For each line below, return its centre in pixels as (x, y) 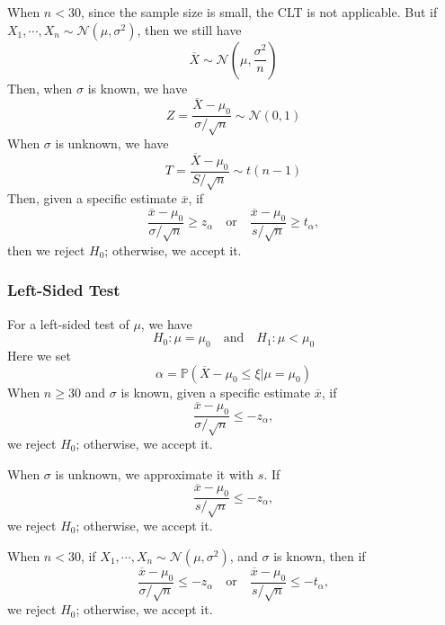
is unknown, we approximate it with (155, 473)
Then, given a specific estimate (92, 198)
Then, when (40, 88)
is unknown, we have (112, 143)
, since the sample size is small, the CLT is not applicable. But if (259, 12)
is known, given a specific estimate (216, 392)
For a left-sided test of (68, 323)
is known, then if (320, 555)
